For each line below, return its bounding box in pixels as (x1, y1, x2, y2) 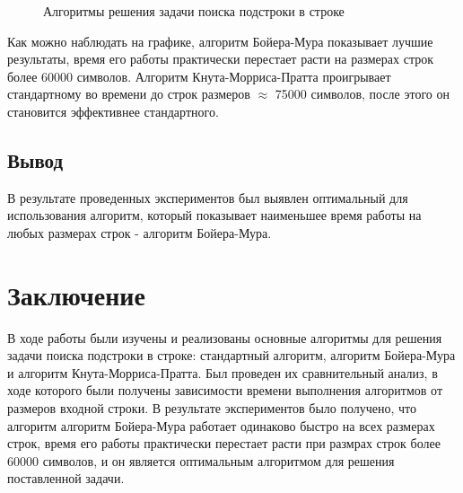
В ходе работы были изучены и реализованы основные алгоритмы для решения (7, 328, 442, 347)
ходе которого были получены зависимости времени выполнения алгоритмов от (7, 381, 443, 400)
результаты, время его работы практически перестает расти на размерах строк (7, 49, 434, 68)
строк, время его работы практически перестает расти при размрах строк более (7, 434, 441, 453)
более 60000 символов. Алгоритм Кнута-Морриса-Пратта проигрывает (7, 66, 391, 85)
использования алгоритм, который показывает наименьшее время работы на (7, 206, 422, 224)
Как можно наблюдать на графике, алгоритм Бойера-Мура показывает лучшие (7, 31, 433, 50)
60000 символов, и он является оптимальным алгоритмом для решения (7, 451, 395, 470)
